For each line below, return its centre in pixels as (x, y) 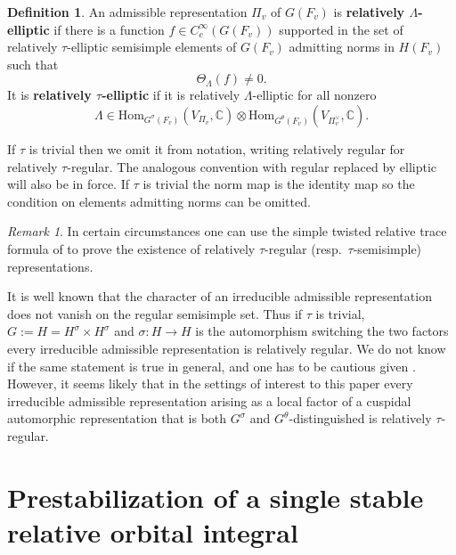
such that (33, 64)
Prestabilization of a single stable (216, 497)
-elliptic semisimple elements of (152, 47)
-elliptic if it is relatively (171, 95)
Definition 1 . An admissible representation (127, 12)
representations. (50, 266)
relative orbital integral (153, 531)
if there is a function (109, 29)
